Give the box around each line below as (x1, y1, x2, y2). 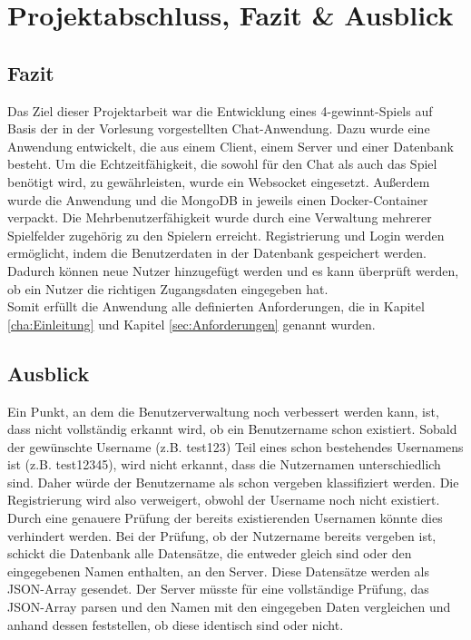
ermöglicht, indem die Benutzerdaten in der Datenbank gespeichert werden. (7, 243, 427, 262)
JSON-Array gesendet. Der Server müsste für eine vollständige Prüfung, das (7, 579, 429, 598)
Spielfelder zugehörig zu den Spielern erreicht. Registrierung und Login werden (7, 225, 445, 244)
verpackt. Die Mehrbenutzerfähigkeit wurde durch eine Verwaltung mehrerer (7, 208, 432, 227)
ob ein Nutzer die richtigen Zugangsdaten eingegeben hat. (7, 279, 329, 298)
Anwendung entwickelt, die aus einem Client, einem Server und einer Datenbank (7, 136, 454, 155)
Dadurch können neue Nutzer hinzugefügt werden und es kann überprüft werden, (7, 261, 459, 280)
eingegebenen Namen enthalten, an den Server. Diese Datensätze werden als (7, 561, 430, 580)
